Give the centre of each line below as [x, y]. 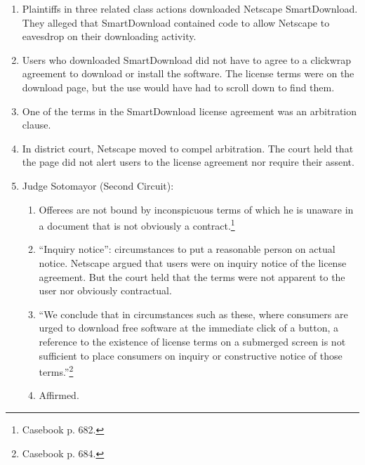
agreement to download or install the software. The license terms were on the [188, 73]
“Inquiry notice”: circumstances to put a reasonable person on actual [187, 249]
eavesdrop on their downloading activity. [109, 36]
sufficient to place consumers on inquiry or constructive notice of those [191, 355]
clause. [36, 125]
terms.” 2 [56, 371]
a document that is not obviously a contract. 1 [137, 224]
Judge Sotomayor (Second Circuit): [98, 185]
